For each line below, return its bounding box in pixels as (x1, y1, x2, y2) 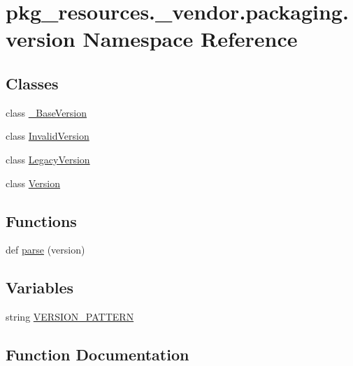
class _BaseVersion (6, 105, 87, 119)
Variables (6, 277, 74, 298)
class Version (6, 175, 61, 190)
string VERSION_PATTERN (6, 309, 134, 324)
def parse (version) (6, 242, 85, 257)
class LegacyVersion (6, 152, 90, 166)
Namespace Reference (82, 24, 298, 53)
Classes (6, 72, 59, 94)
